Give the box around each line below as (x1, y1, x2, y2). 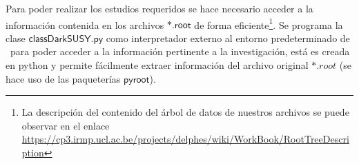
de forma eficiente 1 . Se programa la (194, 15, 343, 32)
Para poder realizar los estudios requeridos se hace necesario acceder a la (6, 1, 313, 15)
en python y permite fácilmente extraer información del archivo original (6, 58, 309, 72)
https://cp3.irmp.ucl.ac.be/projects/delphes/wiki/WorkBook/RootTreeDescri (21, 132, 349, 146)
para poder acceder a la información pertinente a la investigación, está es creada (10, 44, 350, 59)
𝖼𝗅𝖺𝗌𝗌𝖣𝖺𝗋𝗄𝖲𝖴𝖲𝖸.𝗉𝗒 (28, 34, 104, 44)
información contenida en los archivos (6, 17, 164, 32)
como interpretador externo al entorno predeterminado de (106, 30, 350, 45)
